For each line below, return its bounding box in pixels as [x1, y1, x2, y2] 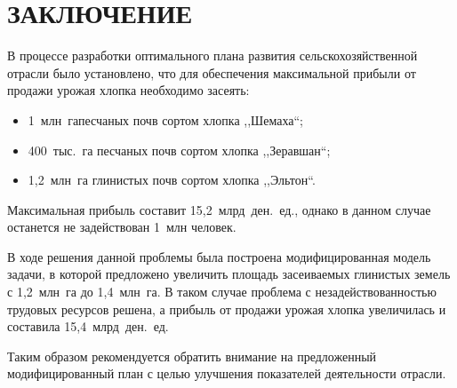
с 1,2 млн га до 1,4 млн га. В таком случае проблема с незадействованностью [7, 282, 437, 301]
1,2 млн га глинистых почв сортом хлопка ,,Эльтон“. [28, 170, 316, 189]
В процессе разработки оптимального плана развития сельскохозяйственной [7, 46, 418, 65]
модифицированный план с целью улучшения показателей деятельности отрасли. [7, 364, 446, 383]
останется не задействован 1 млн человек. [7, 218, 237, 236]
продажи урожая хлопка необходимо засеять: [7, 81, 250, 99]
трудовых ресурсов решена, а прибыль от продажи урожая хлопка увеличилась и [7, 299, 446, 318]
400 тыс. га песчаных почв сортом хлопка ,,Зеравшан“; [28, 140, 331, 159]
